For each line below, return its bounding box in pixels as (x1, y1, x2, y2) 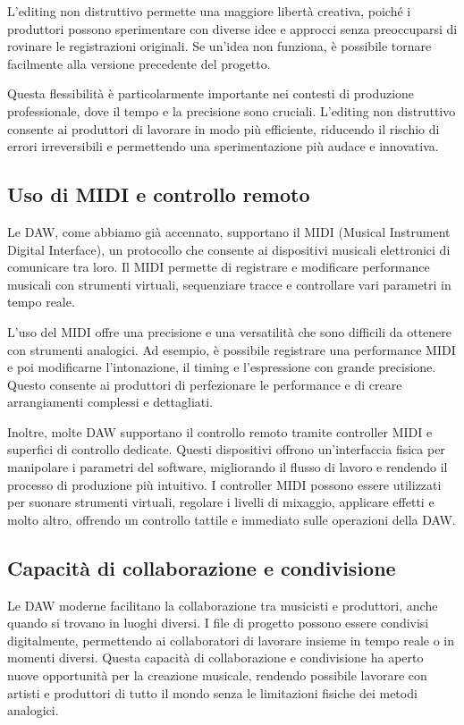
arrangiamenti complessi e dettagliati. (7, 392, 214, 411)
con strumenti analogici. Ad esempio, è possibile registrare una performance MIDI (7, 340, 456, 358)
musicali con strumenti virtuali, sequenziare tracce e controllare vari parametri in (7, 274, 451, 293)
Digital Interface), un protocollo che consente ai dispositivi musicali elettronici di (7, 240, 451, 258)
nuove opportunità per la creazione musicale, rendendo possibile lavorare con (7, 666, 427, 685)
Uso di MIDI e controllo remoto (7, 181, 310, 208)
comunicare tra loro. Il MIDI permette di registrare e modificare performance (7, 257, 430, 276)
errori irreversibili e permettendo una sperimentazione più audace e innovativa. (7, 137, 439, 156)
